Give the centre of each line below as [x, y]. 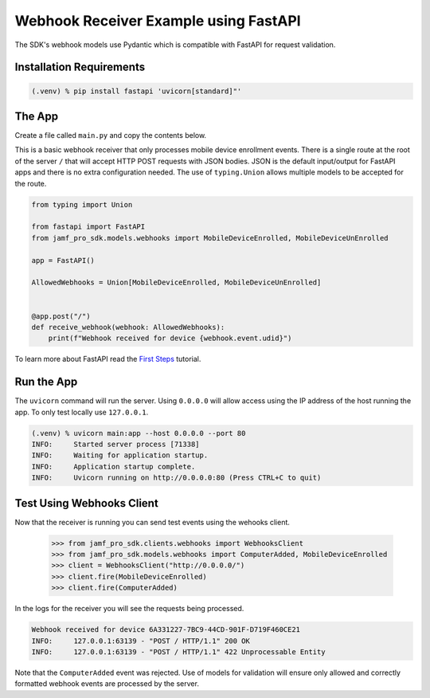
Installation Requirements [80, 67]
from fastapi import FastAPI [88, 227]
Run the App [46, 382]
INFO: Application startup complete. [113, 467]
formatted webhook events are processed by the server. [107, 684]
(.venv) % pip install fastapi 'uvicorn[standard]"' [137, 91]
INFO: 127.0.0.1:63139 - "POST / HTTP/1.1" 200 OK [141, 641]
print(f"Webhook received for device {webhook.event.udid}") [170, 338]
